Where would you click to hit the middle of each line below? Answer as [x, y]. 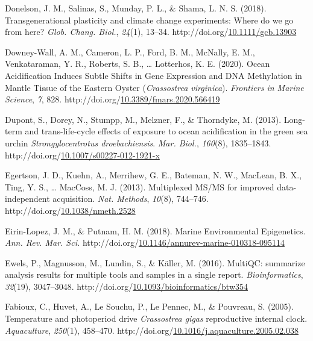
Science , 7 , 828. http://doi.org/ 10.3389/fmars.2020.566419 [112, 99]
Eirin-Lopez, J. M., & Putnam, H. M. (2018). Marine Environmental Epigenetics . [155, 230]
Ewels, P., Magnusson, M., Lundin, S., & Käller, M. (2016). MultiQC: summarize [155, 262]
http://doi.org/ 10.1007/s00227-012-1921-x [82, 155]
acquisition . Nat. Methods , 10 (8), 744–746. [131, 199]
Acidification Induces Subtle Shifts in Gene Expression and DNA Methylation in [153, 75]
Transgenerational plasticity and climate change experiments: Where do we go [149, 20]
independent [27, 199]
